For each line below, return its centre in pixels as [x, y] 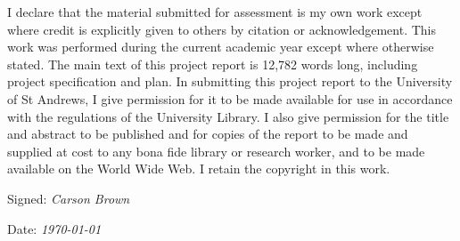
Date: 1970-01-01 [54, 228]
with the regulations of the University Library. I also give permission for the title [228, 116]
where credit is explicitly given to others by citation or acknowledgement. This [222, 29]
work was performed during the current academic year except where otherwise [221, 47]
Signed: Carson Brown [69, 198]
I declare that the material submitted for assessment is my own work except [215, 12]
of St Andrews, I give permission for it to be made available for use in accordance [230, 98]
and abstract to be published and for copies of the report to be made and [208, 134]
